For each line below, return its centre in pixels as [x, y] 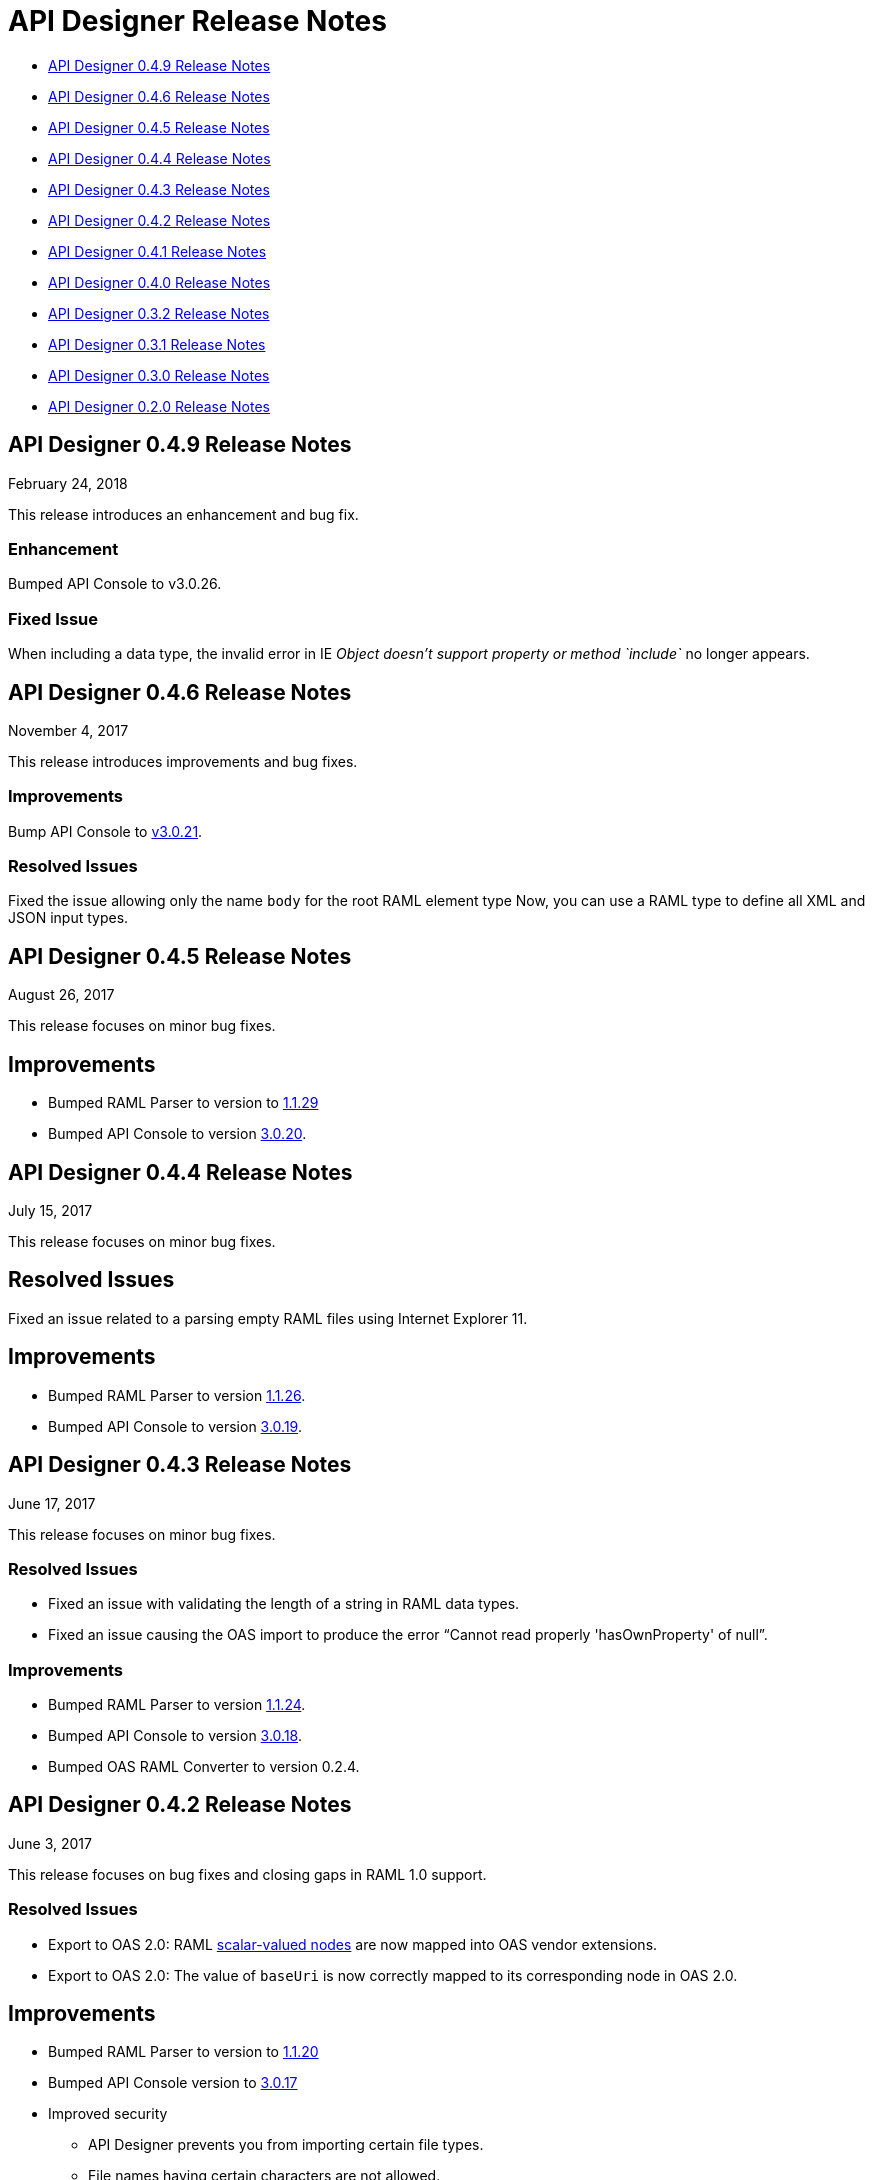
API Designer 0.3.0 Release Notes [159, 375]
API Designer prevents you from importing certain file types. [286, 2145]
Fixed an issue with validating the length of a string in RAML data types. [284, 1604]
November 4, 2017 [68, 730]
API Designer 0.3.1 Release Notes [157, 344]
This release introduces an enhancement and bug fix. [183, 514]
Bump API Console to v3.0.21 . [105, 831]
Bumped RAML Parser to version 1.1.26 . [177, 1395]
